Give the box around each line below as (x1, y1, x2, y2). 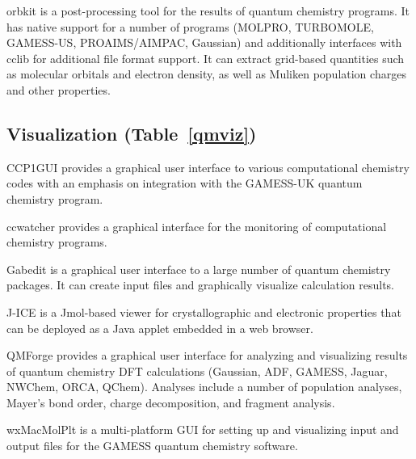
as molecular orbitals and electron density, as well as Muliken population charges (6, 65, 406, 82)
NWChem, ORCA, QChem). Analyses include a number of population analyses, (6, 378, 402, 395)
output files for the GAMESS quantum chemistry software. (6, 437, 298, 454)
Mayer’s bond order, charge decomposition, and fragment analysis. (6, 394, 335, 411)
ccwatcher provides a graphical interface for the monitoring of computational (6, 217, 387, 234)
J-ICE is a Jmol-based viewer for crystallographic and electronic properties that (6, 303, 401, 320)
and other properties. (6, 81, 111, 98)
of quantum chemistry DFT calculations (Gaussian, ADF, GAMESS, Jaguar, (6, 362, 388, 379)
